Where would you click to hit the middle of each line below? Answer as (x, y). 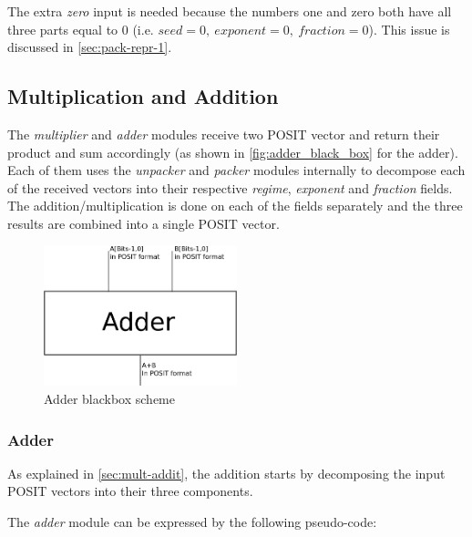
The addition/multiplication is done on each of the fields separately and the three (235, 206)
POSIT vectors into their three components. (130, 491)
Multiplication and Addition (143, 96)
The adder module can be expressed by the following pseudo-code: (192, 522)
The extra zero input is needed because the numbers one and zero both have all (230, 11)
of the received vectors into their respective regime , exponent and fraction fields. (230, 187)
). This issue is (409, 29)
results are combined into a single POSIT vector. (144, 223)
